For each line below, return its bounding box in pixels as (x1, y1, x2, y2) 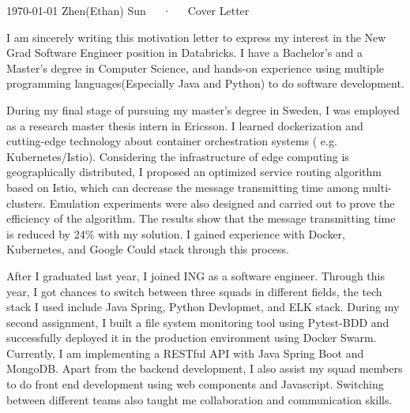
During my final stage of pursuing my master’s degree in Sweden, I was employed (6, 101, 400, 118)
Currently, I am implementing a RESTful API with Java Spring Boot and (6, 344, 364, 361)
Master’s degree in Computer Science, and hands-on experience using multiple (6, 59, 385, 76)
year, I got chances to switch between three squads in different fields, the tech (6, 283, 382, 299)
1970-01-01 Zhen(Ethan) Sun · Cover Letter (6, 2, 250, 18)
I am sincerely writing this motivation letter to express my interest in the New (6, 28, 386, 45)
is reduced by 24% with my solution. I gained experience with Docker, (6, 225, 346, 242)
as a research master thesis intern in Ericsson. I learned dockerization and (6, 117, 363, 133)
